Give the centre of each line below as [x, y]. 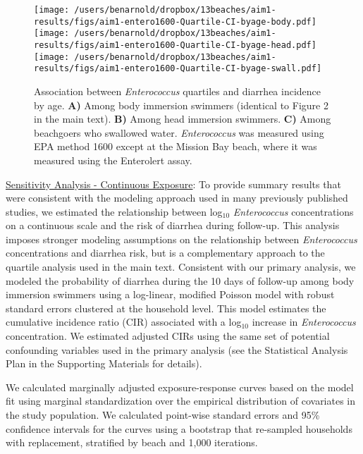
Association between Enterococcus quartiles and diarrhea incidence [178, 91]
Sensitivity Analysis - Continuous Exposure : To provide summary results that [173, 184]
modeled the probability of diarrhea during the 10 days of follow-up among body [180, 280]
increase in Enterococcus [304, 322]
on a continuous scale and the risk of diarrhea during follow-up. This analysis [173, 225]
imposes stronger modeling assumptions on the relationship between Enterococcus [181, 239]
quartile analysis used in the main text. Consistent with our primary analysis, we [181, 267]
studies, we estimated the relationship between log [114, 211]
